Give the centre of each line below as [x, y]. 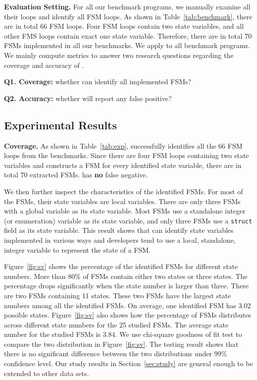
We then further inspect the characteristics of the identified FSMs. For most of [124, 191]
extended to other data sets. [47, 373]
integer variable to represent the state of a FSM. [77, 249]
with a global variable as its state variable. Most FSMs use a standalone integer [125, 211]
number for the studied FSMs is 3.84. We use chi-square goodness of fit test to [123, 334]
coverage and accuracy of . [44, 65]
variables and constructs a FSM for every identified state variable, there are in [123, 165]
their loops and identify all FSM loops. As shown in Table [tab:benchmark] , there [128, 16]
